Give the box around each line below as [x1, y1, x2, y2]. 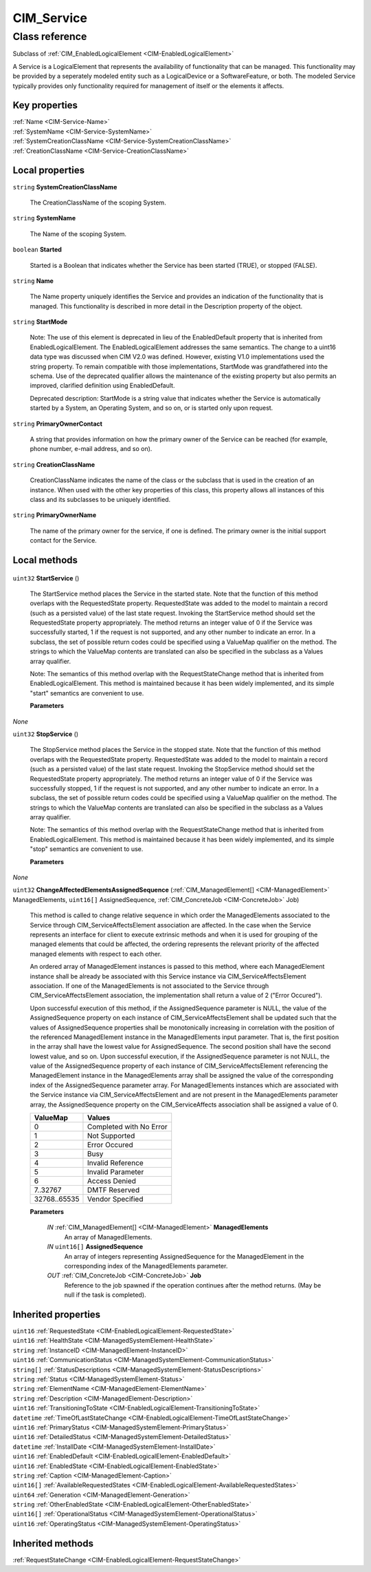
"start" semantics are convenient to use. [30, 689, 144, 697]
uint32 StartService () [12, 574, 80, 582]
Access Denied [87, 1176, 137, 1186]
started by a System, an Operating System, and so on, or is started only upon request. [30, 404, 273, 412]
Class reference [12, 30, 87, 43]
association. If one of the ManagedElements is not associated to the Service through [30, 981, 269, 989]
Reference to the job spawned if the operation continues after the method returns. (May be [64, 1281, 322, 1289]
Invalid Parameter [87, 1167, 144, 1177]
